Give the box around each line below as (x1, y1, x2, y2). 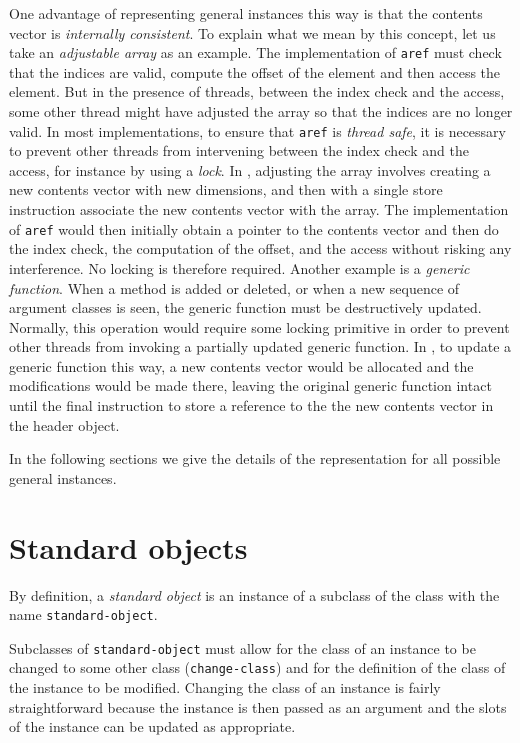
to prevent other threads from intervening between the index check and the (9, 140, 469, 161)
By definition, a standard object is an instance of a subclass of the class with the (9, 584, 500, 605)
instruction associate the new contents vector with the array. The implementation (9, 199, 509, 220)
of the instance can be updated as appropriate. (9, 716, 296, 737)
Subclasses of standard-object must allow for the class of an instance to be (9, 637, 476, 658)
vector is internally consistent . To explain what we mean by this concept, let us (9, 22, 496, 43)
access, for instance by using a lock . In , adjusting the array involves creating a (9, 159, 491, 180)
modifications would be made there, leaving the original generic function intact (9, 375, 492, 396)
